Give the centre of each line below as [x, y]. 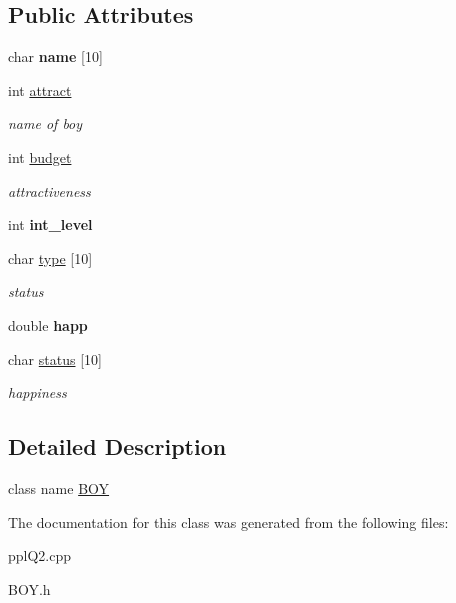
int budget [40, 156]
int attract [40, 89]
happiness [37, 392]
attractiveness [49, 190]
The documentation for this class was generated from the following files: [228, 521]
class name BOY [59, 487]
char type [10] [50, 257]
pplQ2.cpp [40, 555]
